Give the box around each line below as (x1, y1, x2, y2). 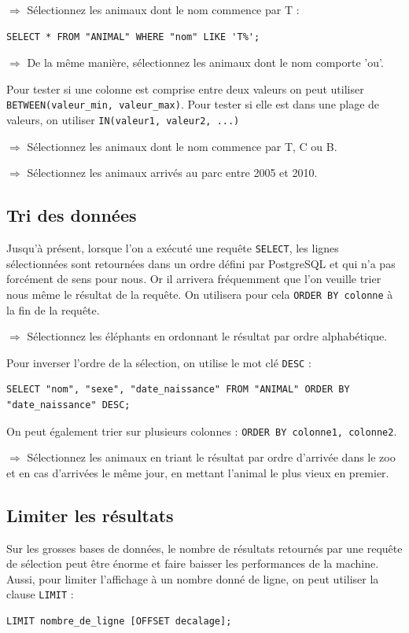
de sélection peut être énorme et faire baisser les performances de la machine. (6, 555, 379, 572)
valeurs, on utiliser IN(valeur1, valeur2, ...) (6, 112, 240, 128)
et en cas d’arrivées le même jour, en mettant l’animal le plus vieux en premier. (6, 464, 389, 480)
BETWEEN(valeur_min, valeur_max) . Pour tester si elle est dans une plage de (6, 96, 380, 112)
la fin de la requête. (6, 301, 100, 318)
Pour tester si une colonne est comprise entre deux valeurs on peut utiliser (6, 80, 364, 97)
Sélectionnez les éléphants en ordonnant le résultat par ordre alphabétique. (27, 328, 388, 344)
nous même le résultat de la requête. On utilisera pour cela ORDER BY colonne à (6, 285, 393, 302)
